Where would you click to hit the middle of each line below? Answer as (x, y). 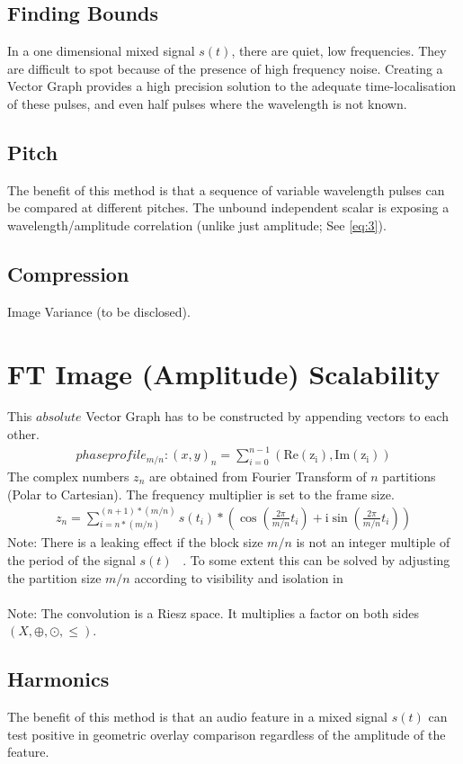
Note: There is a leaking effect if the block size (135, 542)
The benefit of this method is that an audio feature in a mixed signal (198, 717)
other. (23, 434)
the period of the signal (71, 560)
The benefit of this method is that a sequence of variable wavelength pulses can (226, 189)
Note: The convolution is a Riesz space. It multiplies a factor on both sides (213, 612)
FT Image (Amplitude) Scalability (224, 373)
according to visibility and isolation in (239, 577)
